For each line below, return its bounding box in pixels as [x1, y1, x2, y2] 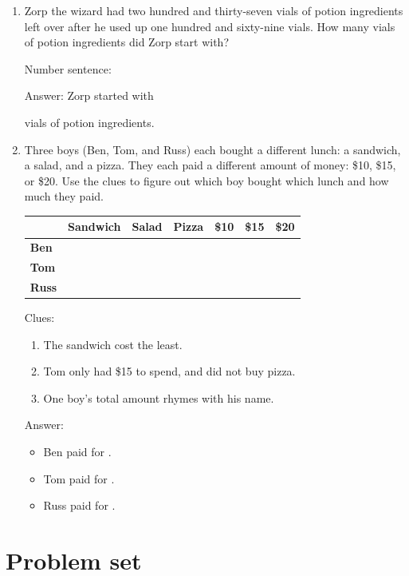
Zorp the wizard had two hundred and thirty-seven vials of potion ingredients [24, 2, 403, 18]
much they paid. [24, 188, 104, 205]
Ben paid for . [43, 443, 112, 460]
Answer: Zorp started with [24, 87, 154, 104]
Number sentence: [24, 60, 112, 77]
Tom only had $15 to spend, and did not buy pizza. [43, 363, 296, 379]
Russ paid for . [43, 497, 116, 514]
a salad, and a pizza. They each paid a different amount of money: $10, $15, [24, 157, 396, 173]
